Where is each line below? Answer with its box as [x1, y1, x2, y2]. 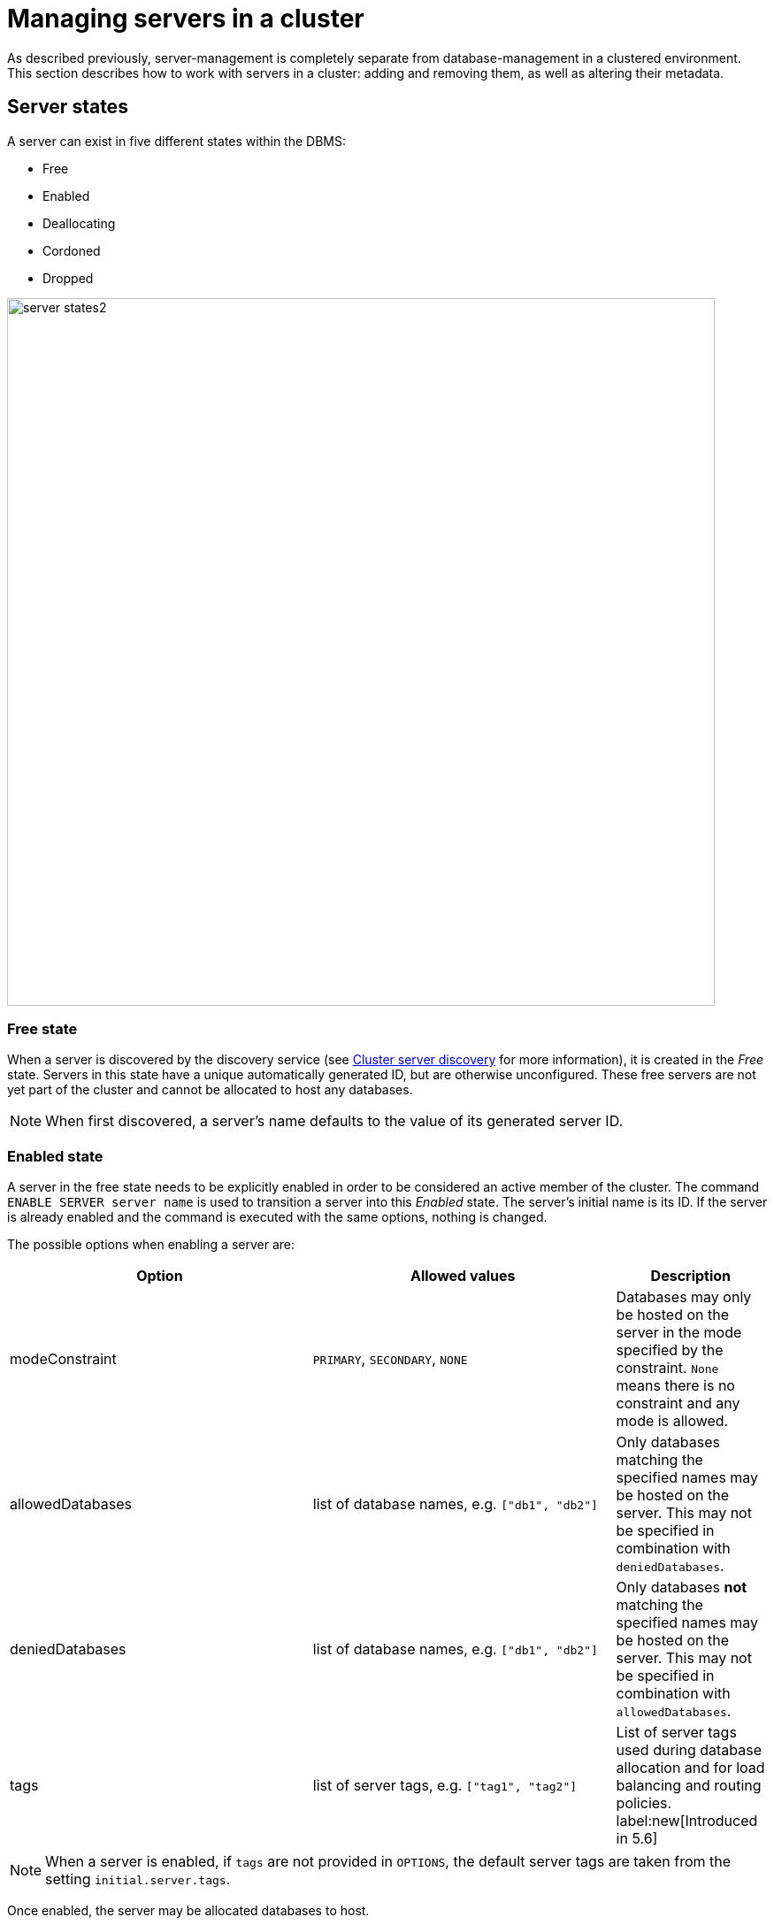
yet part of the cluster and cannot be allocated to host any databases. [7, 1082, 413, 1098]
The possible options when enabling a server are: [7, 1237, 295, 1253]
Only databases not [616, 1578, 747, 1597]
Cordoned [42, 242, 101, 258]
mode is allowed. [616, 1412, 729, 1430]
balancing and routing [616, 1776, 762, 1795]
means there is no [616, 1377, 735, 1395]
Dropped [42, 270, 94, 286]
